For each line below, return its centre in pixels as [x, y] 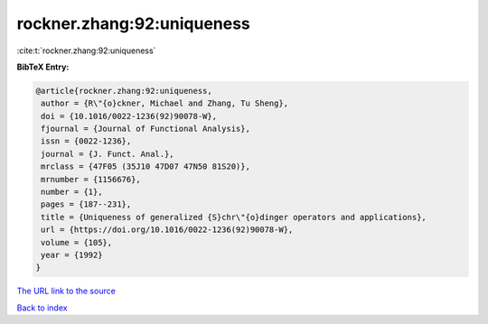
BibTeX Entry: [43, 67]
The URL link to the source [66, 291]
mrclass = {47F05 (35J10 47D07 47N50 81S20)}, [145, 167]
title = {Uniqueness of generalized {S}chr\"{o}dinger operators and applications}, [234, 217]
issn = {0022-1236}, [86, 141]
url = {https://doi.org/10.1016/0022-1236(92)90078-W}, [167, 230]
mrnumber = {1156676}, [91, 179]
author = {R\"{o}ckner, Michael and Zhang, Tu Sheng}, [165, 103]
